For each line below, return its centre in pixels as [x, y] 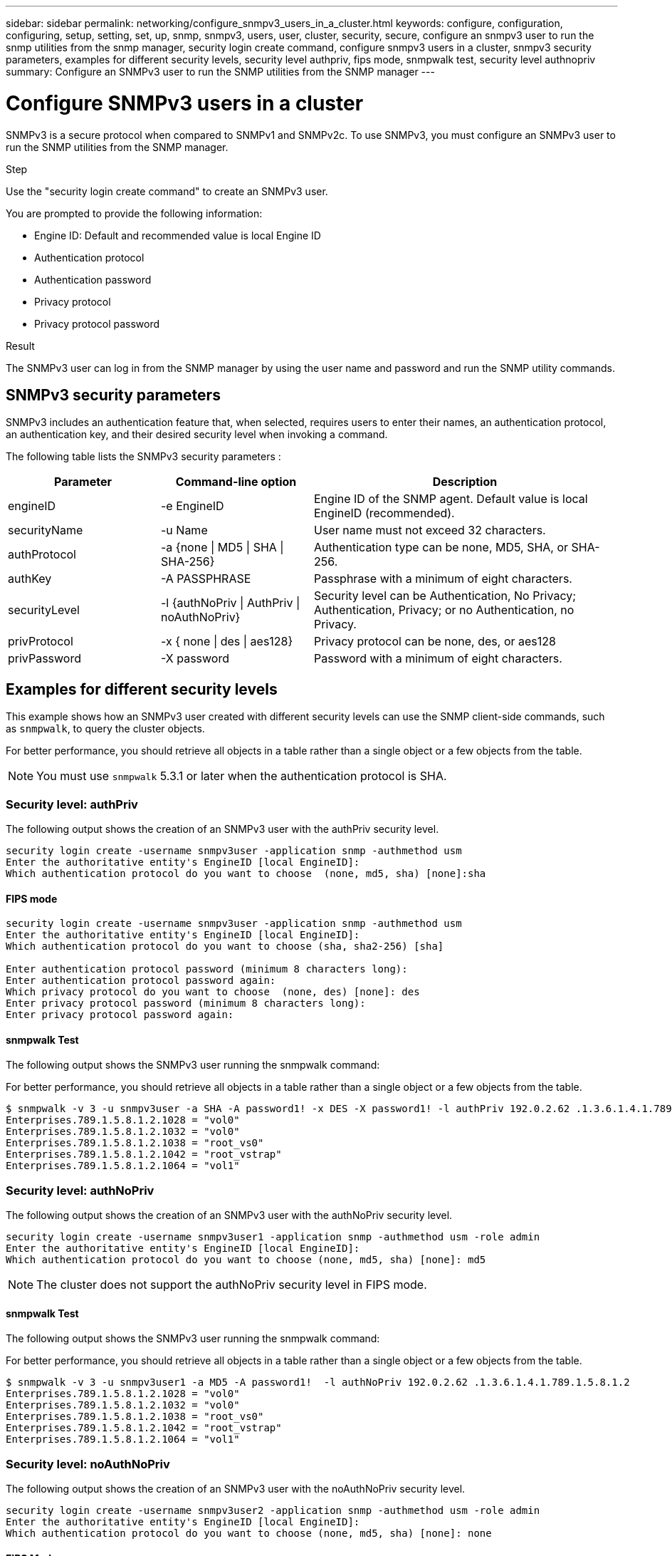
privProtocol [41, 642]
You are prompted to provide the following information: [134, 213]
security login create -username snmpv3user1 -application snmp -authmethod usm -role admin [273, 1237]
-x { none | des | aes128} [227, 642]
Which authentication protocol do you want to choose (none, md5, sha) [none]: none [249, 1534]
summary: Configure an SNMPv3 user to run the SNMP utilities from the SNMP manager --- [220, 72]
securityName [46, 530]
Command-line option [236, 482]
